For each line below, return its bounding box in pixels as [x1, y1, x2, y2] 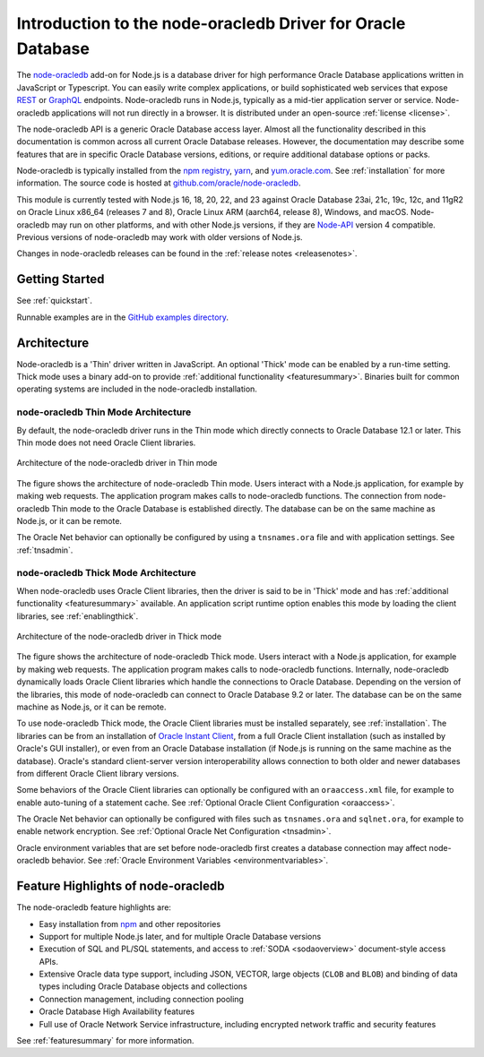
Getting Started [16, 271, 105, 287]
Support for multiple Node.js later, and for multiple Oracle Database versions [39, 931, 322, 941]
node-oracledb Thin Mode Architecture [16, 406, 192, 418]
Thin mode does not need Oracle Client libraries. [16, 437, 196, 448]
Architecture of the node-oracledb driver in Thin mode [16, 458, 218, 468]
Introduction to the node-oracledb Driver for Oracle [16, 13, 406, 33]
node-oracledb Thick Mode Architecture [16, 567, 197, 580]
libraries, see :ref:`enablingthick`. [16, 610, 139, 622]
